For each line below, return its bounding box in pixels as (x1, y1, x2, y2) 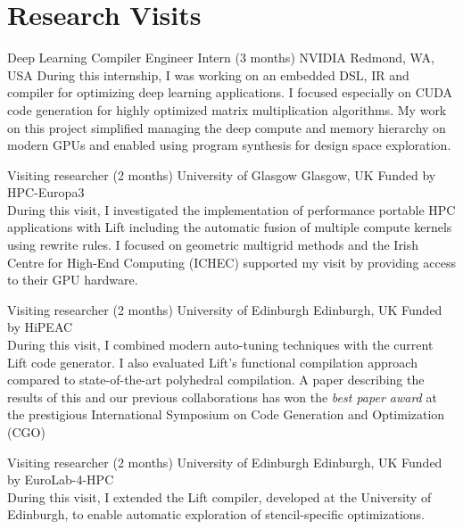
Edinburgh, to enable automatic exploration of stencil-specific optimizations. (7, 505, 425, 524)
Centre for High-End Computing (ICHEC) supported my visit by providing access (7, 252, 456, 271)
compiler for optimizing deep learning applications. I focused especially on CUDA (7, 83, 453, 102)
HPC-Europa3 (7, 183, 85, 202)
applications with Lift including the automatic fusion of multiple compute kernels (7, 218, 452, 236)
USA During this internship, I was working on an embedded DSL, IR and (7, 65, 409, 84)
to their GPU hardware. (7, 270, 138, 289)
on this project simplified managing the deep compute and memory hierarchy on (7, 118, 446, 136)
